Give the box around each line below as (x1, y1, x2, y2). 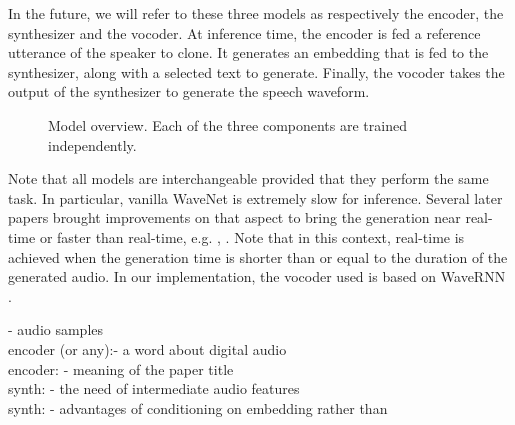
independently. (48, 134, 137, 155)
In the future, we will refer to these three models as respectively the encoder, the (8, 3, 504, 23)
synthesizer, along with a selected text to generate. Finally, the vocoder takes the (8, 61, 505, 82)
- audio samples (8, 319, 104, 340)
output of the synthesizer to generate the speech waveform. (8, 81, 370, 102)
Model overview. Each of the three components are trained (48, 114, 407, 135)
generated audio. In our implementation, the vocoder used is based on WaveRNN (8, 266, 506, 287)
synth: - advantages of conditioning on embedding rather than (8, 397, 388, 418)
